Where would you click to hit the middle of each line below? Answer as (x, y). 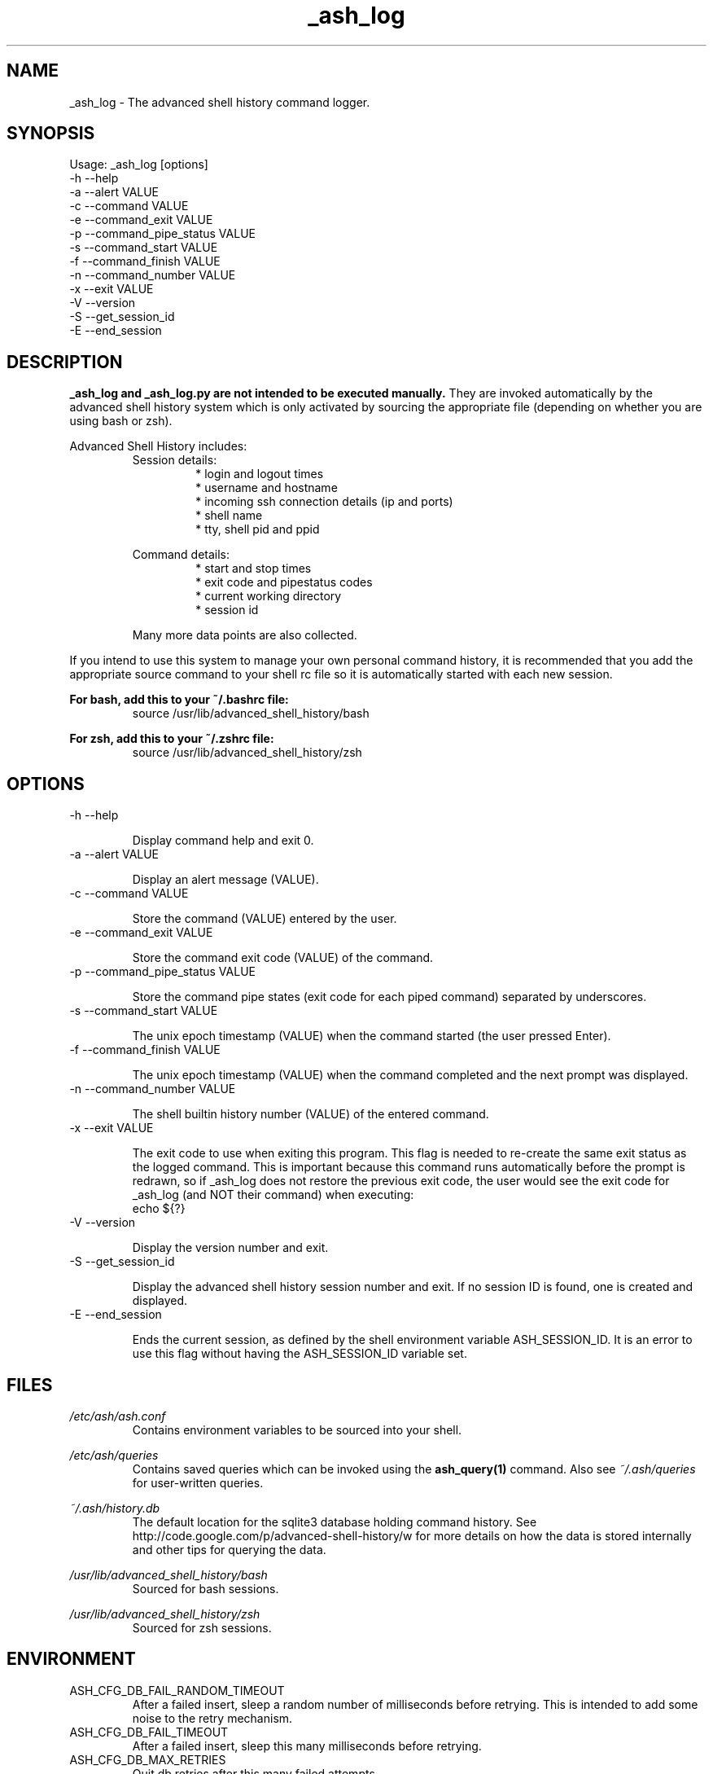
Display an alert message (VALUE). (225, 880)
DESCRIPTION (65, 362)
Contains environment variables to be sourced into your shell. (297, 1429)
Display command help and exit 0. (223, 841)
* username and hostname (267, 488)
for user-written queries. (198, 1482)
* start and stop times (254, 569)
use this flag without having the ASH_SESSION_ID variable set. (300, 1354)
